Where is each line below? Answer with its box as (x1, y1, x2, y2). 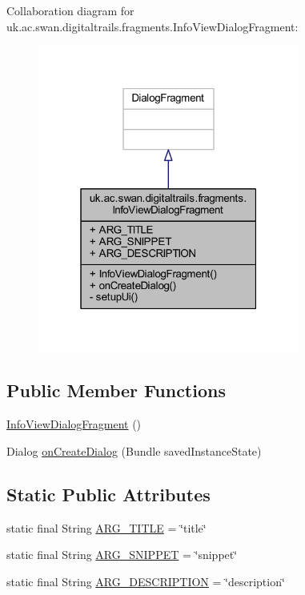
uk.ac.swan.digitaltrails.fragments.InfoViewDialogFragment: (6, 18, 299, 34)
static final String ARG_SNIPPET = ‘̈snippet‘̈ (6, 546, 238, 563)
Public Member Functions (6, 378, 226, 403)
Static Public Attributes (6, 481, 211, 506)
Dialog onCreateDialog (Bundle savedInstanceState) (6, 442, 262, 459)
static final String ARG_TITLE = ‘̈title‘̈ (6, 519, 207, 536)
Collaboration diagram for (6, 2, 134, 18)
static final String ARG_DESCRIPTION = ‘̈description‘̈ (6, 573, 285, 589)
